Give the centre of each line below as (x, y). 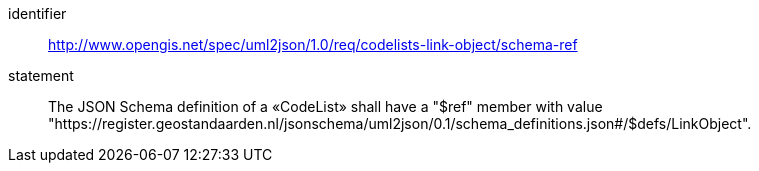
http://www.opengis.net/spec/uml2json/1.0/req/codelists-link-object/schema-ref (313, 44)
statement (41, 75)
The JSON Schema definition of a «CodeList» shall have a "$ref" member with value (325, 106)
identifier (37, 13)
